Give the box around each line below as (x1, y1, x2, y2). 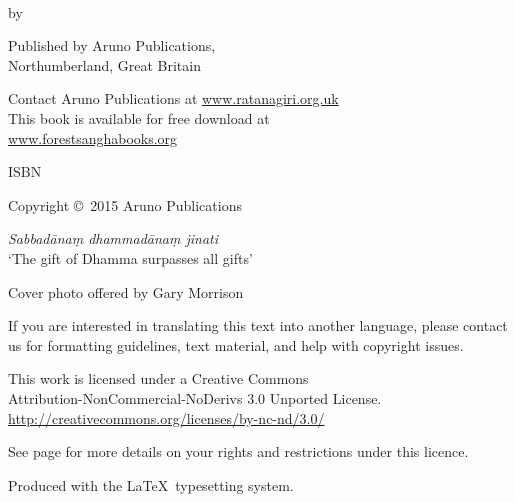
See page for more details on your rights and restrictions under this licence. (8, 441, 469, 462)
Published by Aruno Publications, (8, 35, 216, 56)
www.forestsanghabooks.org (8, 127, 178, 148)
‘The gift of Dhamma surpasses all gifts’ (8, 247, 253, 268)
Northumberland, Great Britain (8, 54, 201, 75)
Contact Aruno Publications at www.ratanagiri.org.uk (8, 88, 339, 109)
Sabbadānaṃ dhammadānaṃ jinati (8, 228, 219, 249)
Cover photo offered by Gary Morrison (8, 281, 244, 302)
